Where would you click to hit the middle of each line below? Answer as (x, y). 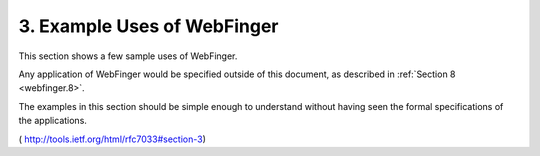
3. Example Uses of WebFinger (148, 26)
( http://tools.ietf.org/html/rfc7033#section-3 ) (112, 139)
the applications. (52, 121)
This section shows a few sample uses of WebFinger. (128, 56)
